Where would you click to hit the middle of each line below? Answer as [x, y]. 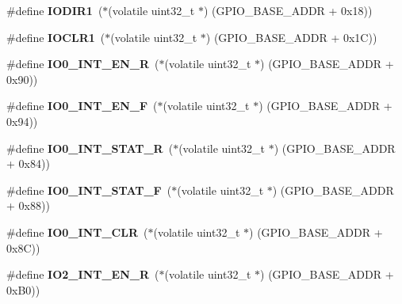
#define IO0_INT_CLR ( [77, 232]
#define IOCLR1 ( [56, 37]
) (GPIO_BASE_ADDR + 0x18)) [288, 10]
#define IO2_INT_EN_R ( [83, 274]
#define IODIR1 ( [55, 10]
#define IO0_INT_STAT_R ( [90, 148]
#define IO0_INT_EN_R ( [83, 64]
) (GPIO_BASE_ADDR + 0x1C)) [291, 37]
